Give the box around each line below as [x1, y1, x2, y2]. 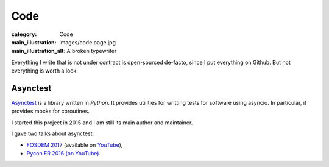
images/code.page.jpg [59, 38, 116, 46]
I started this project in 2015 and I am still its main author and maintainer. [11, 119, 193, 126]
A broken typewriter [66, 48, 117, 55]
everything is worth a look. [11, 67, 79, 74]
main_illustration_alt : [11, 48, 66, 55]
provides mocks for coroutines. [11, 107, 90, 115]
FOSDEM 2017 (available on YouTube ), [26, 141, 123, 149]
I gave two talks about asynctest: [11, 130, 94, 137]
